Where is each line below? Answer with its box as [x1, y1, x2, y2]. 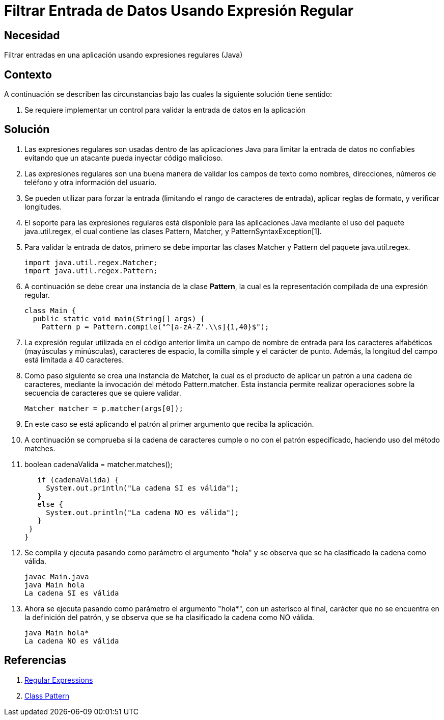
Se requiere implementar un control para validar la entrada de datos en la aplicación [24, 106, 306, 115]
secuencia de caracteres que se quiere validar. [24, 388, 181, 397]
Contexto [4, 68, 52, 81]
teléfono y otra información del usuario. [24, 177, 157, 187]
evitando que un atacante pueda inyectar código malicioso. [24, 153, 223, 162]
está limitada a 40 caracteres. [24, 355, 124, 364]
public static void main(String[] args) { [33, 314, 205, 323]
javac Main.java [24, 572, 89, 581]
